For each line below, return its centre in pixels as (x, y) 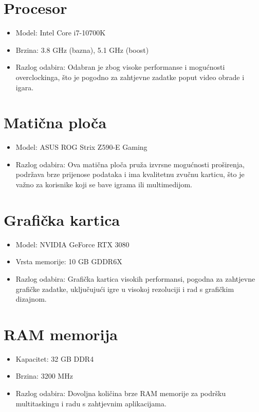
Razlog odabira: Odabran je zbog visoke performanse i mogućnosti (120, 67)
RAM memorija (61, 334)
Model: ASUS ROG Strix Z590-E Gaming (81, 147)
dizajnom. (31, 299)
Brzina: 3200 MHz (44, 376)
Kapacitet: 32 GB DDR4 (55, 358)
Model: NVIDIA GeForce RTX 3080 (72, 244)
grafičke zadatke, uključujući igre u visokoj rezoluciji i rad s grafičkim (125, 289)
